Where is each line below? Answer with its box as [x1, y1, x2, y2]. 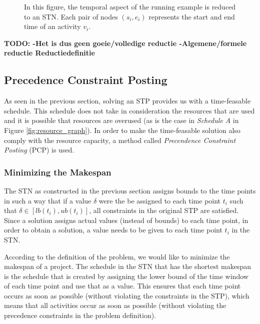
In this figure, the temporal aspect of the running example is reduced [24, 1, 236, 11]
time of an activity [24, 21, 81, 31]
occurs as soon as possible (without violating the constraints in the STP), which [4, 290, 249, 300]
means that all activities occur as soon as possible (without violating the [4, 300, 226, 310]
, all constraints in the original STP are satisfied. [89, 205, 239, 215]
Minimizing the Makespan [4, 165, 111, 178]
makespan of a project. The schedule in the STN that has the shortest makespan [4, 261, 251, 271]
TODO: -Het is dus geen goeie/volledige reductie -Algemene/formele [4, 37, 247, 48]
